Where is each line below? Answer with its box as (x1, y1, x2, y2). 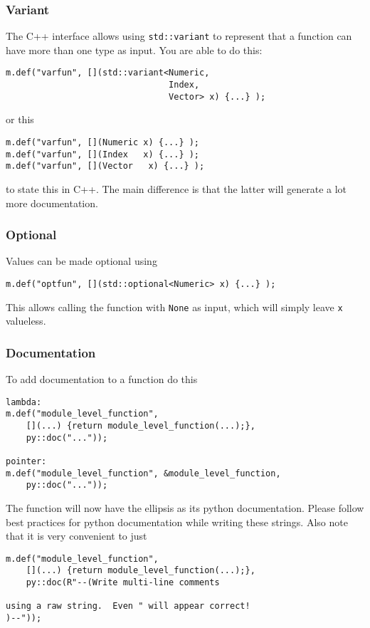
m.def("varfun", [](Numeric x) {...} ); (6, 137, 200, 148)
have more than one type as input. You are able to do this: (6, 42, 263, 57)
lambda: (6, 397, 42, 407)
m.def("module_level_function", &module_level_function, (6, 468, 281, 478)
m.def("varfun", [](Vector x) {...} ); (6, 161, 205, 172)
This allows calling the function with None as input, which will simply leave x (6, 299, 343, 314)
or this (6, 112, 34, 127)
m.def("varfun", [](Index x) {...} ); (6, 149, 200, 159)
